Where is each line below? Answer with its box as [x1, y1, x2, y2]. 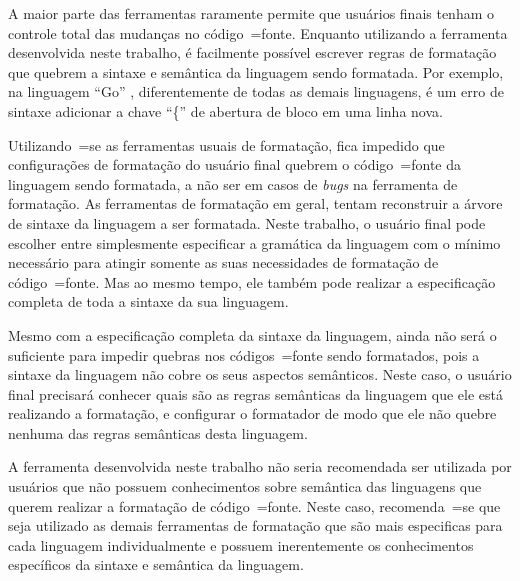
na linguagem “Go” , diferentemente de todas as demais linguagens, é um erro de [8, 81, 504, 102]
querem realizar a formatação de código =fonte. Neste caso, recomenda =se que [8, 495, 501, 516]
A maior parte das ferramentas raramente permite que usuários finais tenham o [8, 3, 495, 23]
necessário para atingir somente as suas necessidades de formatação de [8, 252, 439, 273]
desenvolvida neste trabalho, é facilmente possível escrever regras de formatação [8, 42, 497, 63]
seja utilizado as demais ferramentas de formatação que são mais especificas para [8, 515, 503, 536]
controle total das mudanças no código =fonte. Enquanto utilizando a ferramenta [8, 22, 508, 43]
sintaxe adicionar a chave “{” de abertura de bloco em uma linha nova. [8, 100, 443, 121]
